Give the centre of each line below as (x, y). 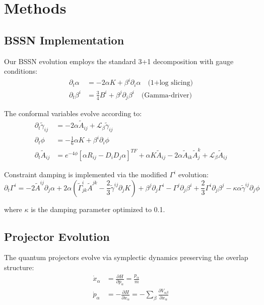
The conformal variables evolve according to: (73, 113)
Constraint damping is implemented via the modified (86, 174)
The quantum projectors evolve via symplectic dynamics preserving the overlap (126, 257)
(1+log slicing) (170, 83)
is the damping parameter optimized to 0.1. (98, 209)
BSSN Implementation (64, 40)
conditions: (21, 71)
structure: (19, 267)
